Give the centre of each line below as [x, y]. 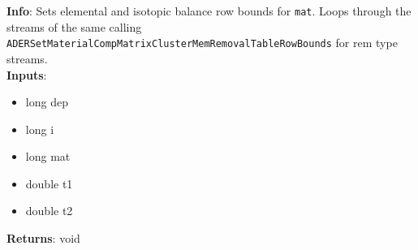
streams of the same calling [74, 26]
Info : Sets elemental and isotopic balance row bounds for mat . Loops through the [209, 11]
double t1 [49, 183]
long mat [48, 156]
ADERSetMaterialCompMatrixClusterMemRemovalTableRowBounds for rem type [202, 43]
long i [40, 129]
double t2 [49, 211]
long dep [47, 102]
